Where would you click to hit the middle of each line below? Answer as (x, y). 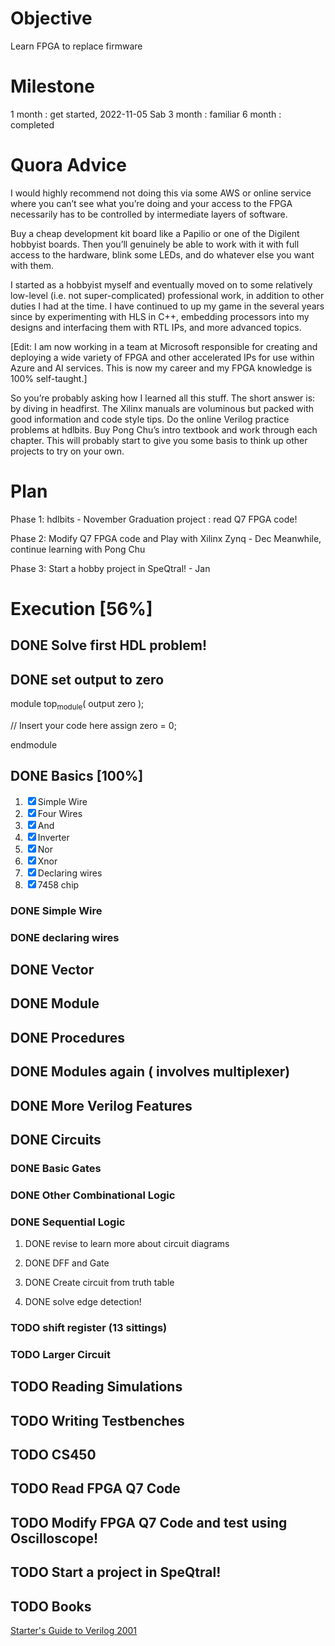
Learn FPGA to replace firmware (76, 46)
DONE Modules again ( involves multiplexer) (150, 1072)
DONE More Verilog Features (101, 1105)
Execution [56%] (81, 608)
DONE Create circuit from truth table (99, 1283)
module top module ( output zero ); (77, 705)
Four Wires (60, 813)
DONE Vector (52, 969)
